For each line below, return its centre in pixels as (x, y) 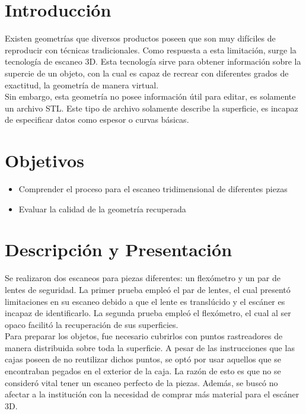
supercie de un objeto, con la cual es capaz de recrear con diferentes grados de (147, 73)
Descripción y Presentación (119, 249)
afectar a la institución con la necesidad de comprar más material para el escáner (152, 394)
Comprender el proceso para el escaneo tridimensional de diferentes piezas (153, 189)
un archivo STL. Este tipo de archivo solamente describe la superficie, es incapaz (152, 108)
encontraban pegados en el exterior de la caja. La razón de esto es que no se (143, 371)
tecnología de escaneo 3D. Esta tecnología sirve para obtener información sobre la (153, 61)
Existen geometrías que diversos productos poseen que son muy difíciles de (140, 38)
